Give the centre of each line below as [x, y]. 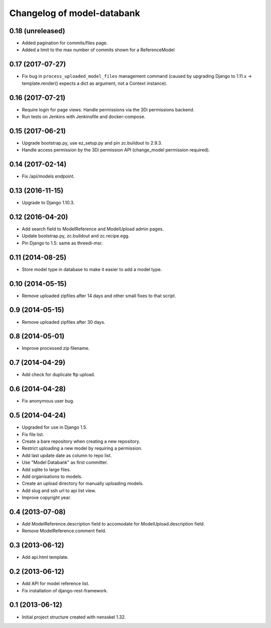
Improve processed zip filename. [56, 348]
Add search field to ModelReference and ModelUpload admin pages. [93, 229]
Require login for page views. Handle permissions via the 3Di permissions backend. [108, 109]
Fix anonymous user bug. [48, 401]
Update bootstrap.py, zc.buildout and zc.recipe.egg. [76, 236]
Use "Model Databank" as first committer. [65, 462]
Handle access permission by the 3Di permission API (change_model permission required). [116, 150]
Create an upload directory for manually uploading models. [83, 483]
